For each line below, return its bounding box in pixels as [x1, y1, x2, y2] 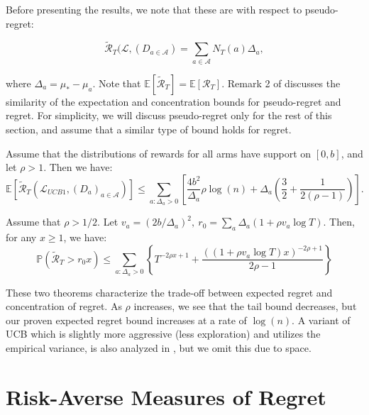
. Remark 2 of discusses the [221, 75, 341, 90]
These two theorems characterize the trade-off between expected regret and [6, 284, 333, 299]
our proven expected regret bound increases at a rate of [6, 312, 247, 327]
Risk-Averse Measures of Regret [6, 382, 326, 411]
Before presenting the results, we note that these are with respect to [6, 2, 302, 16]
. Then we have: [43, 160, 113, 175]
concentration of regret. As [6, 299, 122, 314]
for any [6, 230, 37, 245]
